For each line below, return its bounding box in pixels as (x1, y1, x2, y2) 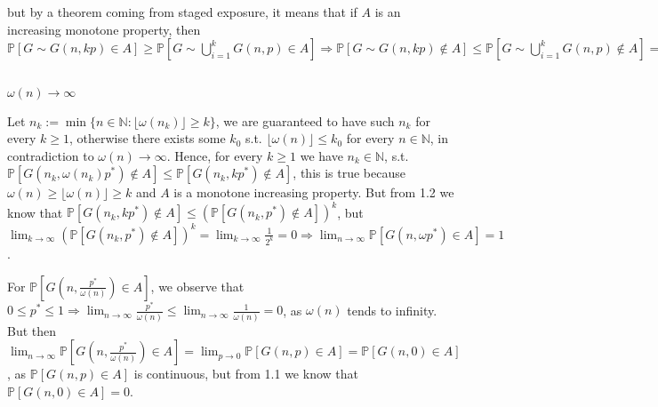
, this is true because (293, 164, 405, 182)
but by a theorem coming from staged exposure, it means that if (7, 3, 357, 20)
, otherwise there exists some (68, 129, 226, 148)
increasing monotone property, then (7, 20, 201, 38)
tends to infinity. (347, 300, 437, 319)
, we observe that (150, 276, 245, 295)
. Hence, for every (166, 146, 263, 164)
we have (300, 146, 343, 164)
